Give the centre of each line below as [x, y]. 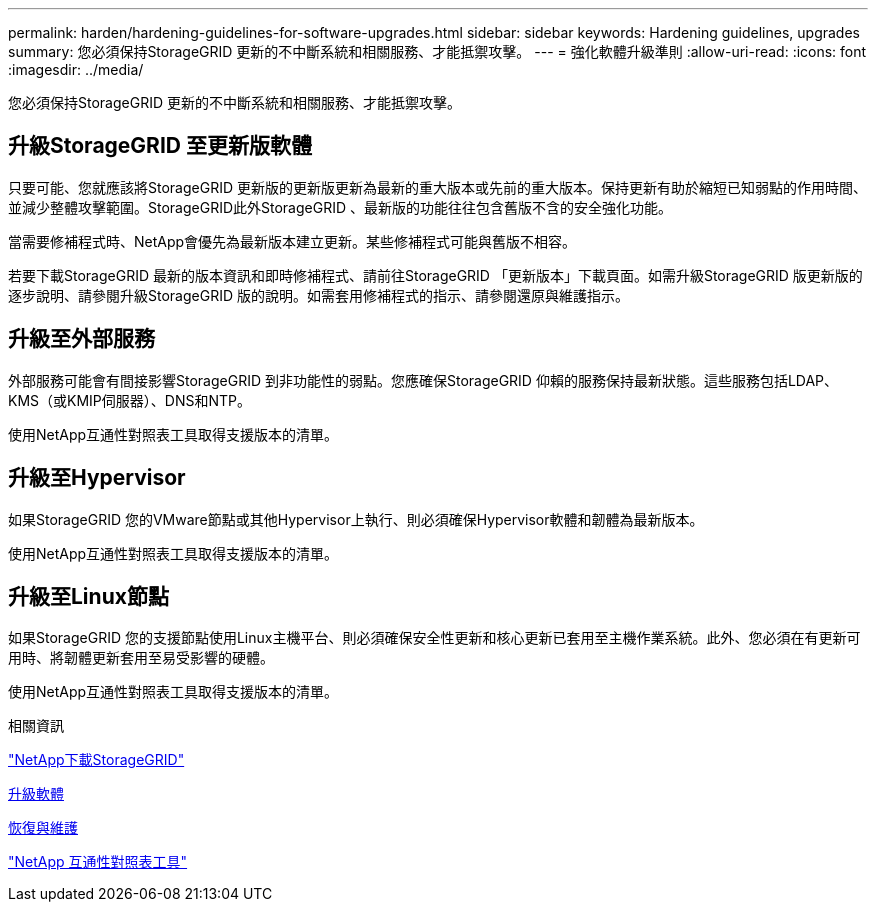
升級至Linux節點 [88, 596]
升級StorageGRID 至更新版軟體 [160, 146]
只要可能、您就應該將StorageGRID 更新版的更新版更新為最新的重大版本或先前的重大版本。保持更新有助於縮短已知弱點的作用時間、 [437, 187]
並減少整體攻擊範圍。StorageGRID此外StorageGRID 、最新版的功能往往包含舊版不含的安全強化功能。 [340, 207]
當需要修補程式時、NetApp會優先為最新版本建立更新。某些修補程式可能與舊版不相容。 [292, 241]
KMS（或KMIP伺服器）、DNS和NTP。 [129, 400]
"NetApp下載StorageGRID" [96, 760]
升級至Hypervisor [97, 478]
